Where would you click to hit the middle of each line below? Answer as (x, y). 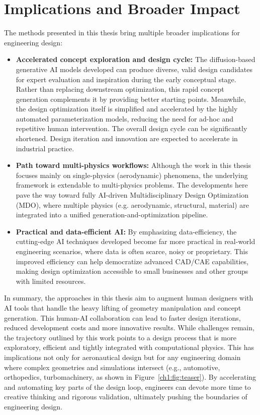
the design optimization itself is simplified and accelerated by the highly (127, 109)
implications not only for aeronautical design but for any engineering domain (122, 357)
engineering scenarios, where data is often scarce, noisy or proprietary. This (132, 251)
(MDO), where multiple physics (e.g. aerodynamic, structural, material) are (132, 204)
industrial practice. (45, 148)
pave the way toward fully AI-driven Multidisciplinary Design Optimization (132, 195)
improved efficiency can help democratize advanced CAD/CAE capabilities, (132, 261)
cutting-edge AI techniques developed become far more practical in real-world (136, 241)
